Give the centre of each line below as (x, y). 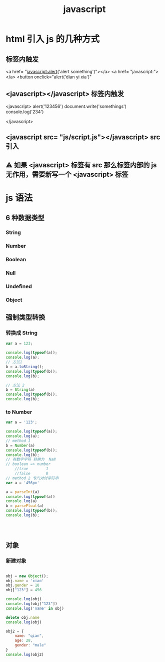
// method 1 (18, 440)
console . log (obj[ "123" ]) (31, 604)
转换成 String (22, 333)
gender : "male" (30, 645)
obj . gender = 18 (22, 585)
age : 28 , (24, 641)
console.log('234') (25, 112)
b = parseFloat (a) (25, 506)
